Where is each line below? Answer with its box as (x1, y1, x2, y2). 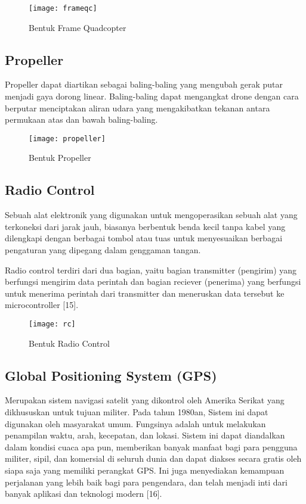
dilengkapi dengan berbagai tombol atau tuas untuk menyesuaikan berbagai (5, 232, 283, 244)
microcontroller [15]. (5, 298, 79, 311)
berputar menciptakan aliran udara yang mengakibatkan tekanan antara (5, 101, 270, 114)
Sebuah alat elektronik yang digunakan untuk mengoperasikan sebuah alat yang (5, 209, 298, 221)
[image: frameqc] (29, 4, 97, 13)
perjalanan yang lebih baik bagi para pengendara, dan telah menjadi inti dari (5, 475, 288, 488)
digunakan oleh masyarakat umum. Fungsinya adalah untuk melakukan (5, 417, 266, 430)
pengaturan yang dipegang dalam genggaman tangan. (5, 244, 201, 256)
